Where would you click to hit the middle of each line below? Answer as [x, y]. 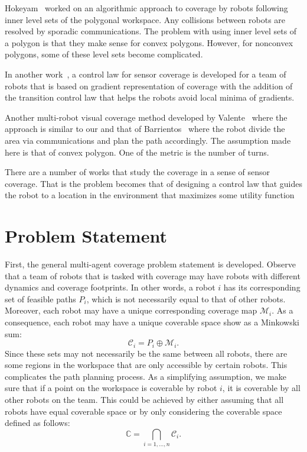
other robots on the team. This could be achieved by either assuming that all [144, 400]
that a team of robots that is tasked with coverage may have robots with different [153, 275]
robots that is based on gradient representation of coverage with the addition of [149, 85]
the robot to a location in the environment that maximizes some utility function [150, 195]
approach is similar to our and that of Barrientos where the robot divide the [145, 129]
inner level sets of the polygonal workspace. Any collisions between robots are [145, 19]
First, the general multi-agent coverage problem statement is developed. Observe [150, 264]
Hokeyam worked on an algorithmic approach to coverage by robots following [146, 8]
